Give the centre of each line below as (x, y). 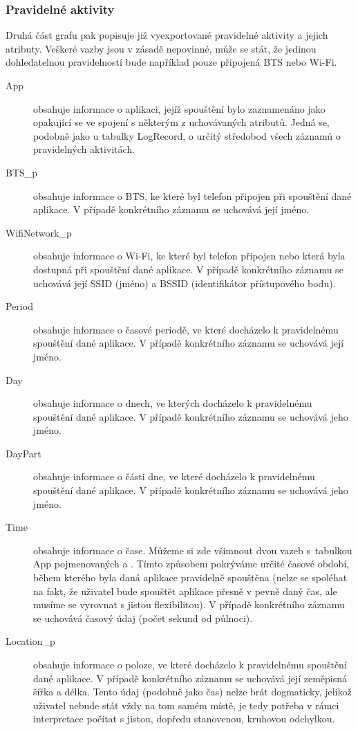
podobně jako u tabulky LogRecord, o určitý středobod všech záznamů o (187, 135)
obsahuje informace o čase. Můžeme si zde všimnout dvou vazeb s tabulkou (193, 550)
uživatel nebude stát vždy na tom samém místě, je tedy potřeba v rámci (186, 705)
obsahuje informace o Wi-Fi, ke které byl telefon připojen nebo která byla (189, 256)
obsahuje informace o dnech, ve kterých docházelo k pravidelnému (173, 403)
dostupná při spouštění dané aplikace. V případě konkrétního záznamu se (188, 269)
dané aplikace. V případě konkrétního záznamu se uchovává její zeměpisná (190, 678)
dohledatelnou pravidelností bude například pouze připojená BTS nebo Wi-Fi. (171, 62)
